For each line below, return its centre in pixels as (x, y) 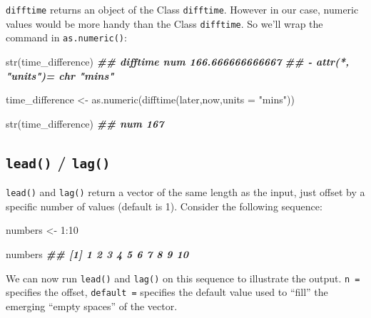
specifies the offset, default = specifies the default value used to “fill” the (167, 292)
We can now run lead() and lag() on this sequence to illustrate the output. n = (183, 278)
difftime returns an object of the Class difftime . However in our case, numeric (182, 9)
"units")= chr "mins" (60, 75)
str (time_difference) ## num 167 (85, 123)
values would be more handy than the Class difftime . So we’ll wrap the (164, 23)
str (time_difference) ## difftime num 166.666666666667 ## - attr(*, (177, 61)
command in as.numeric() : (66, 37)
